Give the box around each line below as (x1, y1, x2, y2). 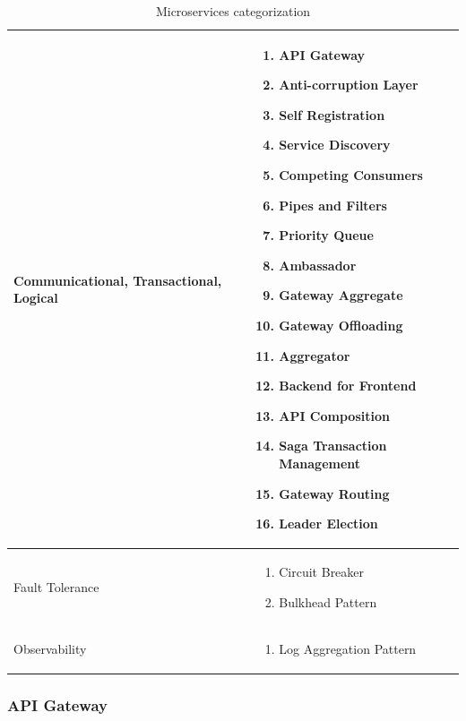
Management (279, 453, 361, 472)
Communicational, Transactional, (13, 270, 222, 289)
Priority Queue (279, 226, 374, 245)
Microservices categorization (155, 2, 311, 20)
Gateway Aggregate (279, 286, 403, 305)
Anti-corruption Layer (279, 75, 419, 94)
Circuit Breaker (279, 562, 365, 580)
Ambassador (279, 255, 357, 274)
